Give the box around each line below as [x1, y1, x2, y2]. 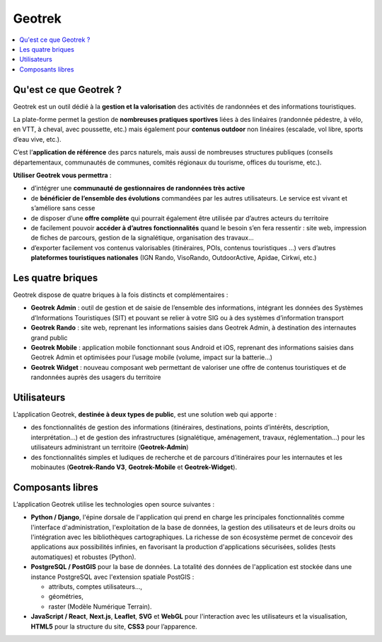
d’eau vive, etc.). [13, 135, 62, 143]
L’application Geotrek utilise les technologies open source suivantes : [13, 500, 215, 508]
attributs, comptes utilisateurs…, [48, 582, 143, 591]
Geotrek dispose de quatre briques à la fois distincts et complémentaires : [13, 291, 228, 299]
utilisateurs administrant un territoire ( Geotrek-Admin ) [30, 443, 189, 451]
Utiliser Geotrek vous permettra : [13, 171, 112, 179]
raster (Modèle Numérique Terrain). [48, 602, 152, 611]
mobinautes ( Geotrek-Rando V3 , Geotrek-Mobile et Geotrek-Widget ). [30, 463, 237, 471]
